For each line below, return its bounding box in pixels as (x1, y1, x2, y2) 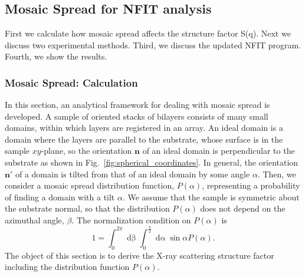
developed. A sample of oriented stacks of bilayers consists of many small (5, 110, 268, 122)
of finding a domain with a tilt (5, 190, 115, 203)
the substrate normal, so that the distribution (5, 202, 170, 215)
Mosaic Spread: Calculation (5, 75, 138, 90)
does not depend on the (200, 202, 286, 215)
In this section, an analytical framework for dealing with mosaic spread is (5, 98, 270, 110)
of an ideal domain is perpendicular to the (142, 144, 295, 157)
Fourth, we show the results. (5, 50, 107, 62)
